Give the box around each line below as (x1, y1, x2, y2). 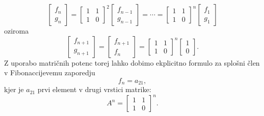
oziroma (4, 25, 29, 36)
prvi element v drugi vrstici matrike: (37, 84, 151, 95)
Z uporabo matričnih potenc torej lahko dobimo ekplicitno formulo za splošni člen (4, 57, 260, 68)
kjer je (4, 84, 24, 95)
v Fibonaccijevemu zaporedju (4, 67, 95, 78)
